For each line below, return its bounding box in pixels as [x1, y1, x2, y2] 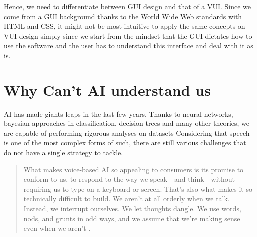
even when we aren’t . [23, 223, 91, 233]
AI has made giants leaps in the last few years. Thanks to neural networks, [4, 108, 233, 118]
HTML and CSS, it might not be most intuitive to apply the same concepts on [4, 21, 245, 31]
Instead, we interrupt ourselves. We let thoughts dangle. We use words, [23, 203, 241, 214]
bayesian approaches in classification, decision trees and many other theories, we [4, 118, 250, 128]
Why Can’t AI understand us [4, 79, 211, 100]
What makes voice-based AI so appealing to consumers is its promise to [23, 164, 244, 174]
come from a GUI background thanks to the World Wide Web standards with [4, 11, 242, 21]
